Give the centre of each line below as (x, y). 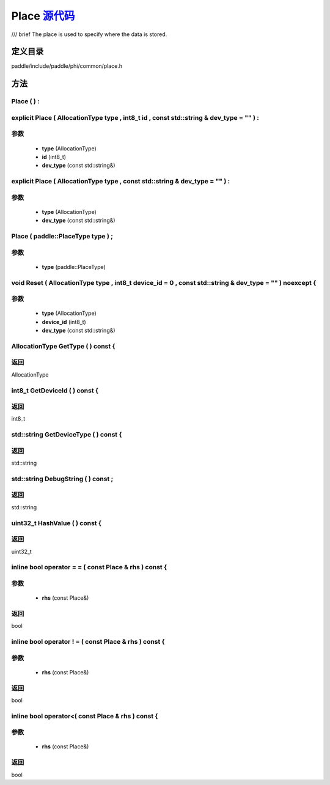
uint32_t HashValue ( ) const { (57, 523)
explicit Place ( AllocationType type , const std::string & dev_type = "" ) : (121, 182)
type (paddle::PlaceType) (74, 267)
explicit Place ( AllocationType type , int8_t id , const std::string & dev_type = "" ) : (135, 117)
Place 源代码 (43, 16)
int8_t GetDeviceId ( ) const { (55, 390)
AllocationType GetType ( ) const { (63, 346)
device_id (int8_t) (64, 322)
